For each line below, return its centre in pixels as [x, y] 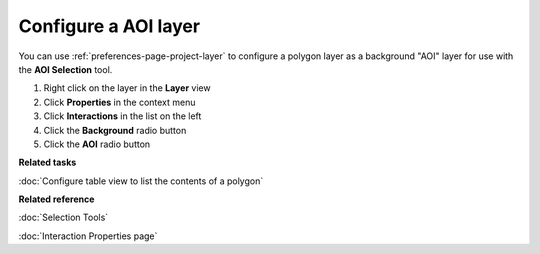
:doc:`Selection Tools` [63, 217]
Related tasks [47, 162]
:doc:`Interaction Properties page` [88, 236]
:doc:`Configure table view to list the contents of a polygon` [141, 181]
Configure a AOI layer [109, 26]
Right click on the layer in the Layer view [127, 88]
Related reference [56, 199]
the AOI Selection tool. [65, 69]
